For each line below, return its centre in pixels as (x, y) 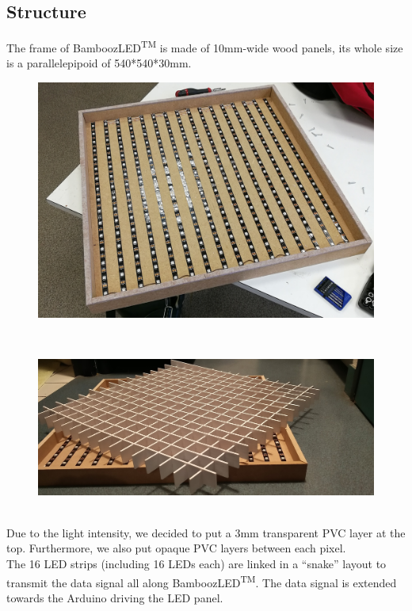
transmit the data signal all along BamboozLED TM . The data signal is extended (202, 581)
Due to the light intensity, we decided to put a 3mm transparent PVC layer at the (206, 532)
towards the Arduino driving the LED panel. (115, 597)
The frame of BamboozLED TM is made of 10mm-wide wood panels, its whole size (205, 46)
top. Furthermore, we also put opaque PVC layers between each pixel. (176, 548)
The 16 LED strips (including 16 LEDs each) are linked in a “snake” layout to (196, 563)
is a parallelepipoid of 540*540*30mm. (99, 63)
